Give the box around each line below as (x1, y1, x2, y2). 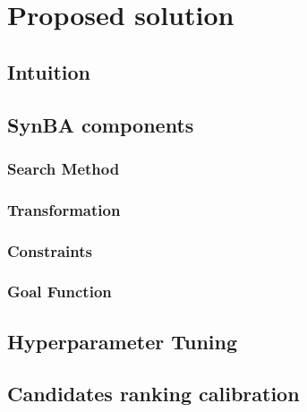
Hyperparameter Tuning (7, 327, 238, 355)
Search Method (7, 157, 120, 179)
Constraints (7, 239, 92, 262)
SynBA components (7, 110, 194, 138)
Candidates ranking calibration (7, 380, 300, 408)
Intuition (7, 57, 90, 85)
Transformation (7, 198, 121, 220)
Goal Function (7, 280, 112, 303)
